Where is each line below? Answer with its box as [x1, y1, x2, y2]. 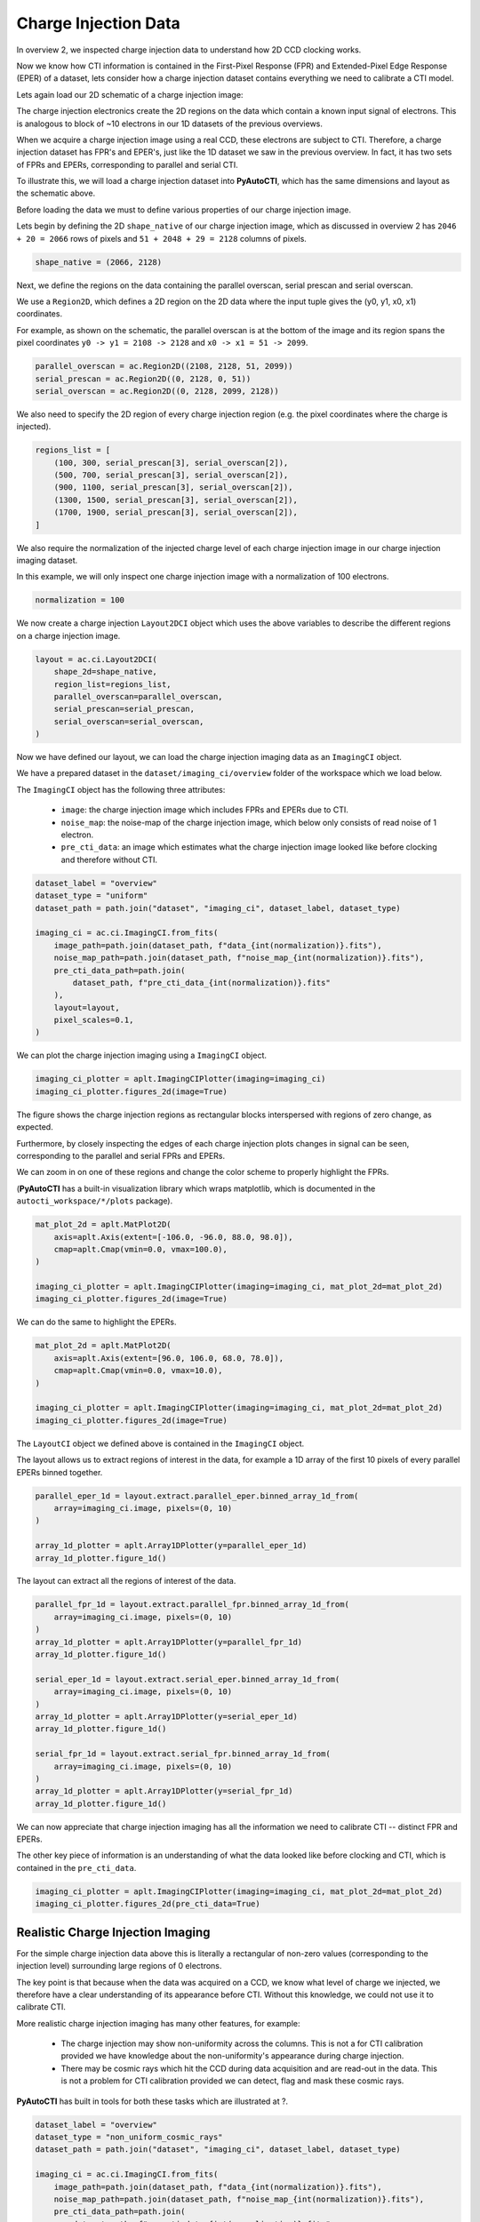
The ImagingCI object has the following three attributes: [16, 784, 226, 795]
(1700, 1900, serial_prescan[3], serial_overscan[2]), [53, 508, 298, 517]
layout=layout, [53, 1003, 120, 1012]
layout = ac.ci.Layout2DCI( [35, 654, 157, 664]
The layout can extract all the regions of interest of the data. [16, 1576, 236, 1587]
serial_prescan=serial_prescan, [53, 704, 196, 715]
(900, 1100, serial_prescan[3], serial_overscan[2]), [53, 483, 293, 492]
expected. [16, 1122, 53, 1132]
